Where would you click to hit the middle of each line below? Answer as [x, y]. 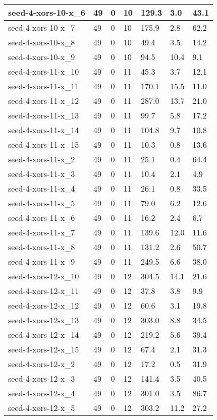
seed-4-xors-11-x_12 [44, 101]
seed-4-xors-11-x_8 [42, 247]
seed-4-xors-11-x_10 [44, 71]
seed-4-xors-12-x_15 [44, 349]
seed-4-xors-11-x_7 [42, 232]
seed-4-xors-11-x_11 [44, 86]
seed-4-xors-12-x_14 [44, 335]
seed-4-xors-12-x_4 [42, 393]
